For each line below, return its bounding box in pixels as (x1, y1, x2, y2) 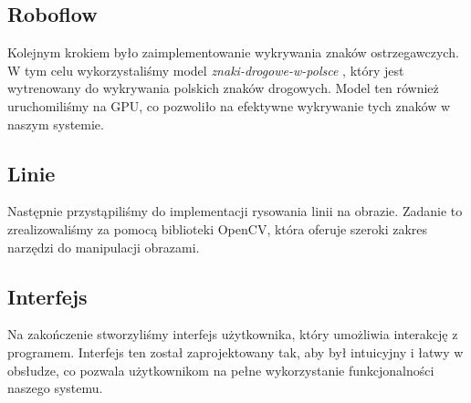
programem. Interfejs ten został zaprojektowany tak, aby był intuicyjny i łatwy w (7, 342, 464, 361)
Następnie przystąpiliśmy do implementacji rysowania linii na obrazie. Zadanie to (7, 201, 463, 221)
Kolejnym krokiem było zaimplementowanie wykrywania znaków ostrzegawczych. (7, 43, 459, 62)
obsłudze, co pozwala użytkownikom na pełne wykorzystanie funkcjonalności (7, 360, 434, 379)
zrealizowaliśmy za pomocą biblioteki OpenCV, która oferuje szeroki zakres (7, 219, 428, 238)
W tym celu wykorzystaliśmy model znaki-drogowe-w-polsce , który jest (7, 60, 404, 79)
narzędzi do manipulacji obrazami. (7, 237, 200, 256)
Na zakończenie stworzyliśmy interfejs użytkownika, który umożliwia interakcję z (7, 325, 458, 344)
